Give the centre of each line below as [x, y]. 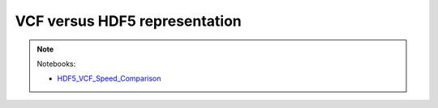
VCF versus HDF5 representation [129, 21]
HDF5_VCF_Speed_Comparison [109, 79]
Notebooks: [56, 64]
